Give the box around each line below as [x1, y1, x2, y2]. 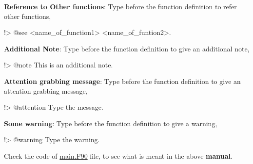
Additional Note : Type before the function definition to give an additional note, [4, 43, 250, 53]
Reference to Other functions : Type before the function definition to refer [4, 1, 237, 11]
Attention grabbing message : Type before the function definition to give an [4, 76, 241, 86]
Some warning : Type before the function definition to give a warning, [4, 118, 217, 128]
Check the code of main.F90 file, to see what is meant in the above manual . [4, 150, 233, 161]
